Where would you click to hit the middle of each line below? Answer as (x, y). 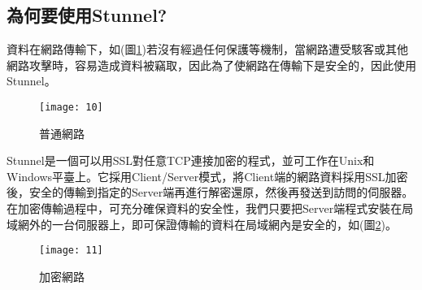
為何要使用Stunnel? (87, 15)
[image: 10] (71, 107)
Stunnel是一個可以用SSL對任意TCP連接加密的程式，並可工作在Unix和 (191, 160)
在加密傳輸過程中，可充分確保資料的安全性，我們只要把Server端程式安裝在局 (210, 208)
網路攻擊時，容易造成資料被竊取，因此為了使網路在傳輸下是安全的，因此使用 (211, 65)
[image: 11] (71, 251)
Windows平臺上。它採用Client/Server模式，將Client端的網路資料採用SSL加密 (207, 176)
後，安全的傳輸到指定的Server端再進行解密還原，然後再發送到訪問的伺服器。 (210, 192)
